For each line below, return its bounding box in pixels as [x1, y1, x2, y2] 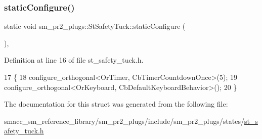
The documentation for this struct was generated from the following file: [4, 99, 228, 109]
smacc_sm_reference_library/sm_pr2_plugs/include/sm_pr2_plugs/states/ [4, 115, 244, 126]
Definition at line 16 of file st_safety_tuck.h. [4, 55, 144, 65]
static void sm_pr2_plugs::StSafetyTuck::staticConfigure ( [4, 21, 186, 31]
